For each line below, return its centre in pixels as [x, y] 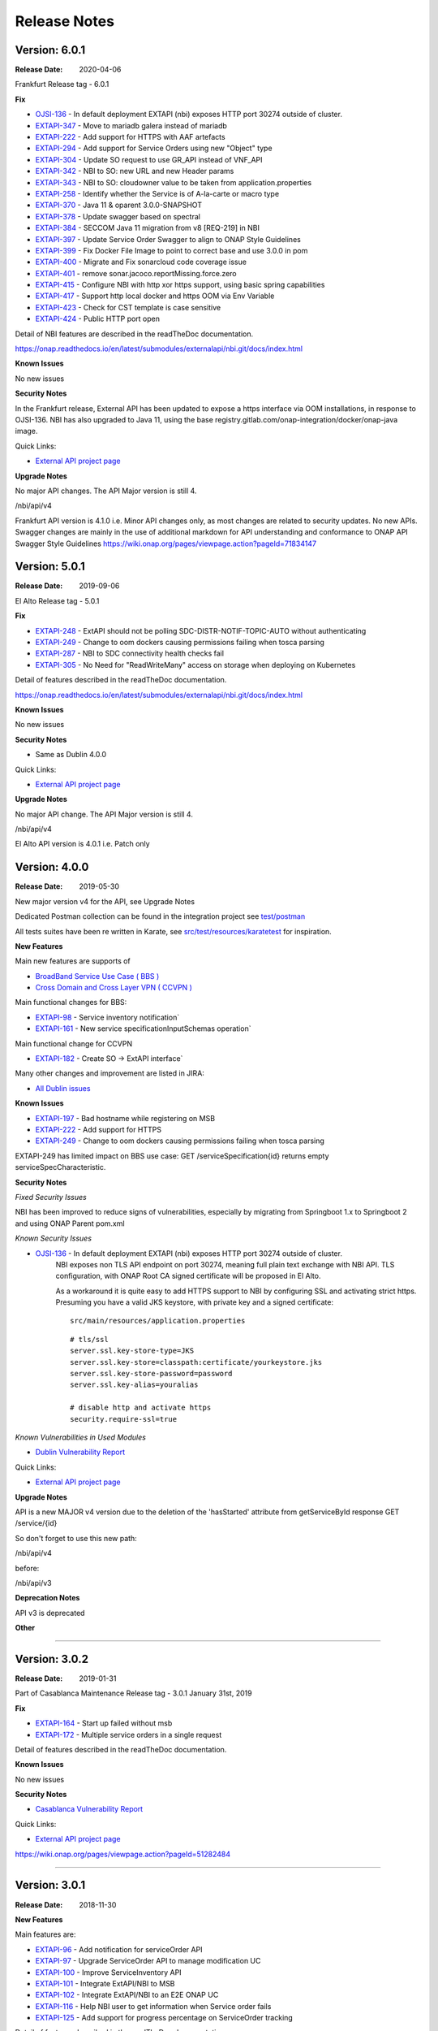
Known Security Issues [54, 1238]
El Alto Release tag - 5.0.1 [57, 600]
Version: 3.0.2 [52, 1659]
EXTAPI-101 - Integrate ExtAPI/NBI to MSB [105, 1983]
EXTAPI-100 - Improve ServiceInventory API [108, 1972]
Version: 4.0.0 [52, 867]
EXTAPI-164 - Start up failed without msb [104, 1723]
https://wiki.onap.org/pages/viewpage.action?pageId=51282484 [123, 1854]
